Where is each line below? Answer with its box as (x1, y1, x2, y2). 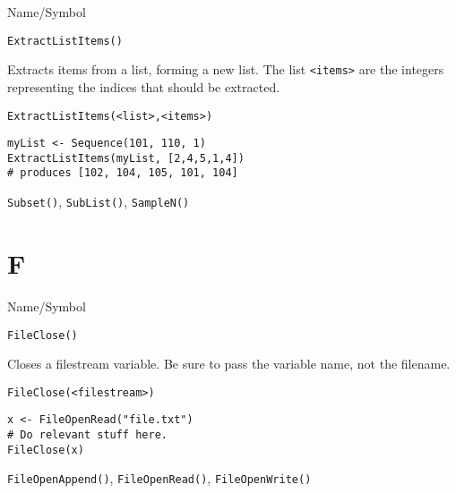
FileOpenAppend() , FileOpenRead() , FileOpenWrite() (7, 469, 312, 488)
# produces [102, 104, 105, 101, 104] (7, 166, 238, 180)
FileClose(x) (7, 443, 84, 456)
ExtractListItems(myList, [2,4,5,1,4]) (7, 151, 245, 165)
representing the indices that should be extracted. (7, 77, 280, 96)
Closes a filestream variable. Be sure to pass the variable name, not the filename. (7, 354, 451, 373)
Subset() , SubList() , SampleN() (7, 192, 190, 211)
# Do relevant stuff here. (7, 429, 168, 442)
